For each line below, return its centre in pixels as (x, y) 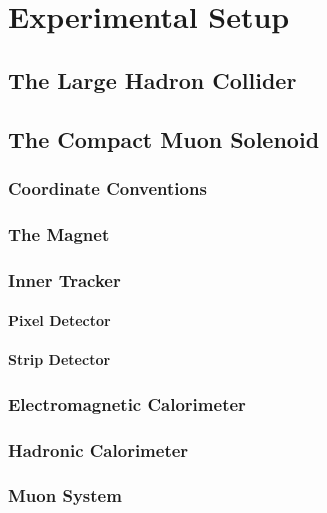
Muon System (65, 495)
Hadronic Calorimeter (98, 449)
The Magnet (59, 233)
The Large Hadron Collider (152, 79)
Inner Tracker (64, 279)
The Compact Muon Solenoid (164, 138)
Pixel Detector (59, 320)
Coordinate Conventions (107, 187)
